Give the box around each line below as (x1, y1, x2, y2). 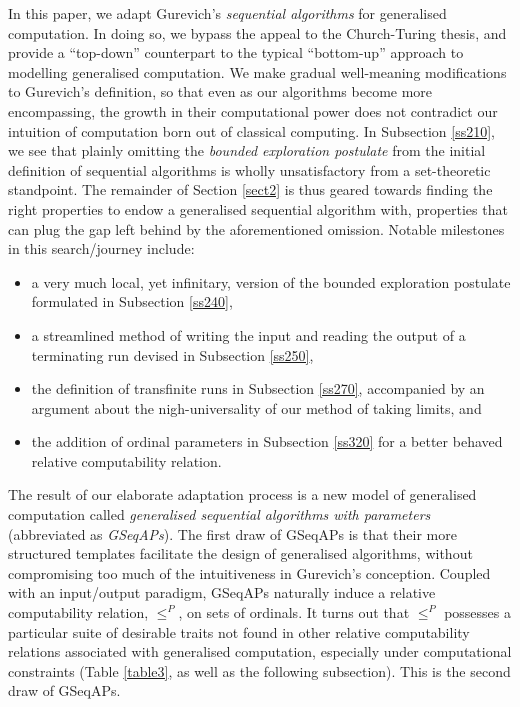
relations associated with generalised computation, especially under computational (8, 641, 512, 662)
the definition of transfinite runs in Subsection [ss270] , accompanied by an (31, 378, 485, 399)
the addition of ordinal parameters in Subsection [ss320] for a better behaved (31, 431, 503, 452)
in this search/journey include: (8, 238, 195, 259)
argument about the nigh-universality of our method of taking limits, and (31, 397, 482, 418)
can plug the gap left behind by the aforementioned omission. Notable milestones (8, 218, 505, 239)
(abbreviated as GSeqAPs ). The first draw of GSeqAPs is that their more (8, 523, 457, 544)
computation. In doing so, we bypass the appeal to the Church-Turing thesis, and (8, 22, 507, 43)
